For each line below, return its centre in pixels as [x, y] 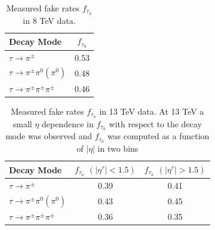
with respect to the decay [155, 123]
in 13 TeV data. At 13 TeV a [152, 111]
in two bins [118, 148]
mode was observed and [49, 136]
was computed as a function [158, 136]
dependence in [67, 123]
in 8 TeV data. [49, 20]
